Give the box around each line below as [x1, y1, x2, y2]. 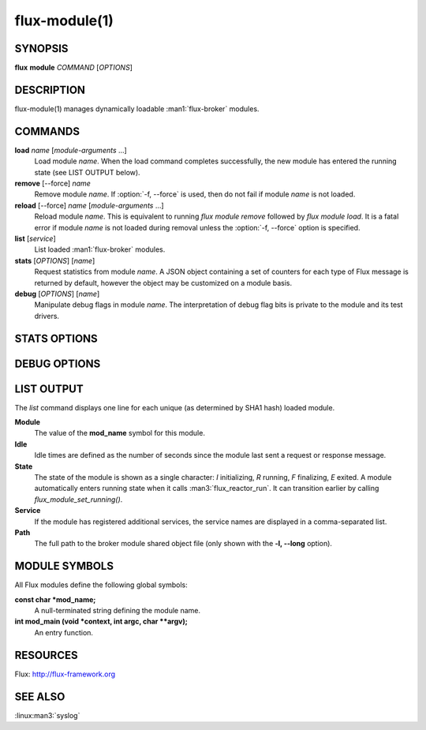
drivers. [34, 311, 59, 320]
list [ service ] [14, 234, 56, 243]
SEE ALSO [14, 690, 65, 703]
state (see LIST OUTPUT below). [34, 167, 141, 177]
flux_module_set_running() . [34, 494, 123, 504]
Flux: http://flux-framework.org [14, 669, 116, 679]
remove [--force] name [14, 178, 91, 189]
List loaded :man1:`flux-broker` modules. [34, 245, 166, 254]
